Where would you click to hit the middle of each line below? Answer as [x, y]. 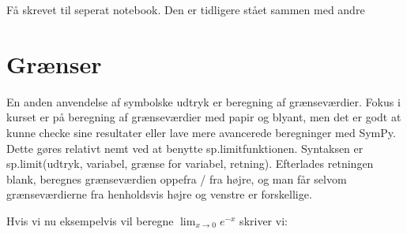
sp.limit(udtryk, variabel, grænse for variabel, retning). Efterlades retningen [190, 163]
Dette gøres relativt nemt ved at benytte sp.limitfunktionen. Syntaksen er [185, 148]
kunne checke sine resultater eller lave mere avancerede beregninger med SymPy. [201, 132]
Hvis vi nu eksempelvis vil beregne [90, 220]
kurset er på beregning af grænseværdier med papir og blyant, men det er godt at [204, 117]
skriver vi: [264, 220]
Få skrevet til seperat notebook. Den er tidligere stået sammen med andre [186, 9]
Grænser [54, 63]
